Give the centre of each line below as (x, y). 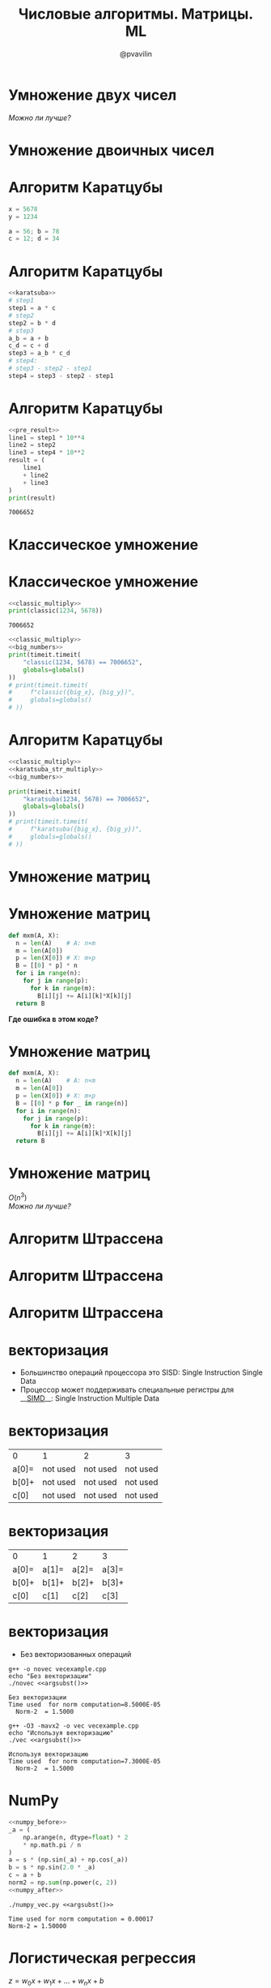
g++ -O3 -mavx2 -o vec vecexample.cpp (74, 1726)
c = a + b (25, 1875)
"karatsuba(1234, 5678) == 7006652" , (87, 799)
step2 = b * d (32, 323)
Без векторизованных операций (76, 1655)
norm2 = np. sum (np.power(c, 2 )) (63, 1883)
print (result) (32, 498)
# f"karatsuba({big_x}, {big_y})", (76, 829)
